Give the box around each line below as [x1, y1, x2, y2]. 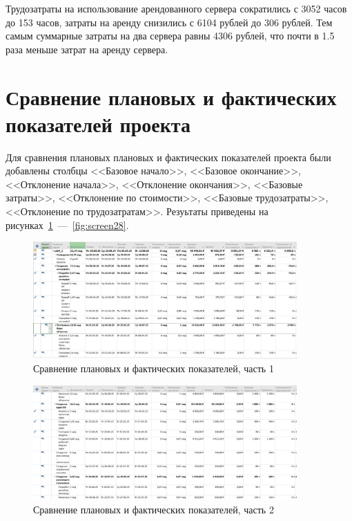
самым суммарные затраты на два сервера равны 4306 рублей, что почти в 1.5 [6, 28, 335, 43]
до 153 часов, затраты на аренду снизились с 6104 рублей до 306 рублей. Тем [6, 15, 333, 29]
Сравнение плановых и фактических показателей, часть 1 [33, 361, 274, 376]
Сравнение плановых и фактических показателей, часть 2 [33, 502, 274, 517]
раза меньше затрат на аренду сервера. [6, 42, 168, 56]
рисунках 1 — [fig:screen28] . [6, 217, 129, 232]
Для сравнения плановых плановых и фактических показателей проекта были [6, 149, 331, 164]
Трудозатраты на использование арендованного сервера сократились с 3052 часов [6, 1, 347, 15]
